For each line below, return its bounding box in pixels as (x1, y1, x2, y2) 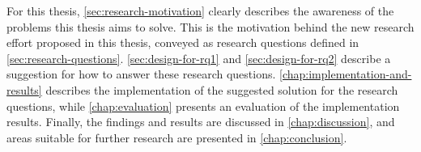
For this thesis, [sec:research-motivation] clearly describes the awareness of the (6, 2, 394, 19)
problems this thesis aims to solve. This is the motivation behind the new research (6, 18, 415, 35)
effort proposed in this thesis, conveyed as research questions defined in (6, 34, 359, 51)
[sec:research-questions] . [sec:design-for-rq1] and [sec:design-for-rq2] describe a (6, 49, 391, 66)
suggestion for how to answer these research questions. (6, 65, 276, 82)
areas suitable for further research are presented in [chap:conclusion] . (6, 129, 347, 146)
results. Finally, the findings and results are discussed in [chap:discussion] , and (6, 113, 395, 130)
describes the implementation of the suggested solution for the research (45, 81, 398, 98)
